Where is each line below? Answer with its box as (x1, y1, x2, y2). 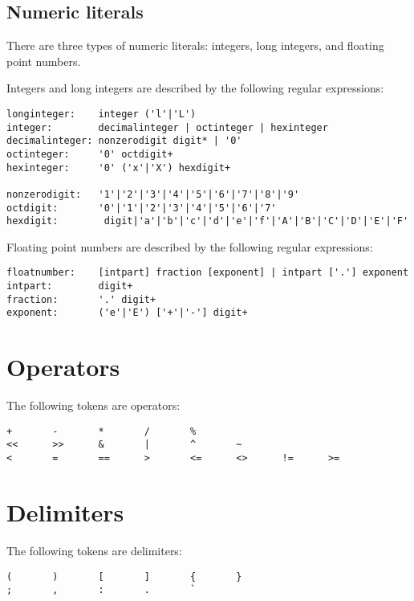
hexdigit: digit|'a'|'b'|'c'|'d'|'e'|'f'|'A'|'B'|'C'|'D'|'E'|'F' (6, 215, 409, 227)
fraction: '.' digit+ (6, 293, 156, 305)
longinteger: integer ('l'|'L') (6, 108, 197, 120)
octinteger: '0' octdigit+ (6, 148, 173, 160)
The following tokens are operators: (6, 397, 181, 414)
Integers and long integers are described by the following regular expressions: (6, 80, 384, 96)
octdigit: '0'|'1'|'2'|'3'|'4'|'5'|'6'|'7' (6, 202, 277, 214)
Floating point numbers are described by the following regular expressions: (6, 238, 373, 255)
